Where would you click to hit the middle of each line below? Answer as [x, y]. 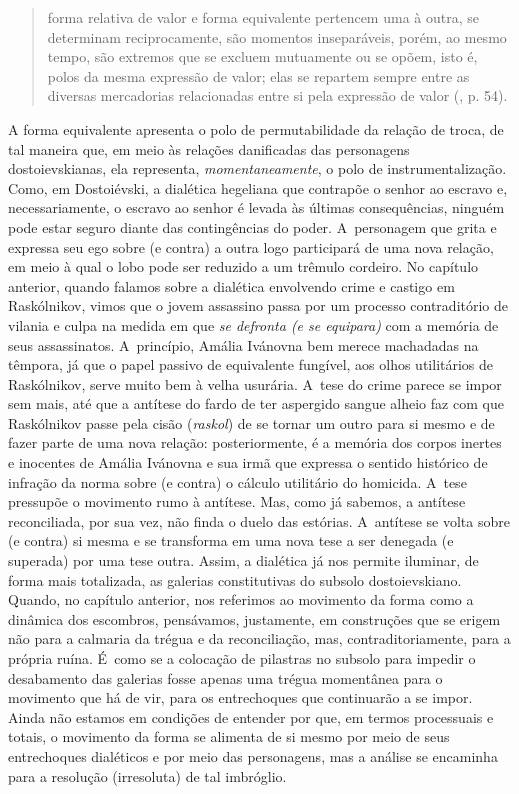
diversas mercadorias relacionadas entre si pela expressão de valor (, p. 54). [277, 95]
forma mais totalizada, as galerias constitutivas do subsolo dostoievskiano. [235, 579]
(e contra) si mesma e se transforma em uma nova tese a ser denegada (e [231, 540]
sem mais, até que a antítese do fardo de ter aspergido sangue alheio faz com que [256, 403]
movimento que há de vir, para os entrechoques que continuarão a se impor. [240, 697]
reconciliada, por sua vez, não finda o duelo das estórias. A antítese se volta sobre [259, 520]
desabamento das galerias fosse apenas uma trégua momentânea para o [225, 677]
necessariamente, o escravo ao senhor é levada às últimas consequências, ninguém [256, 207]
